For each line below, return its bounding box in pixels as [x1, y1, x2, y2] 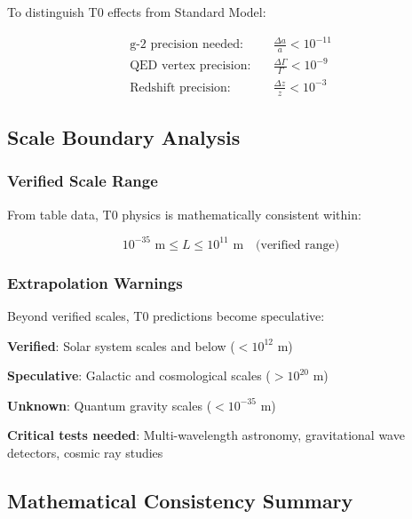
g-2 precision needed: [130, 38, 243, 52]
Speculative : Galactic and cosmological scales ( [7, 366, 271, 385]
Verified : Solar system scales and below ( [7, 336, 235, 355]
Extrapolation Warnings [7, 271, 183, 293]
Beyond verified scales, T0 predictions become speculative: [7, 306, 325, 324]
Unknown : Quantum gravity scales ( [7, 395, 212, 414]
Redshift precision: [130, 81, 231, 94]
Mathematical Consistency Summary [7, 486, 353, 514]
